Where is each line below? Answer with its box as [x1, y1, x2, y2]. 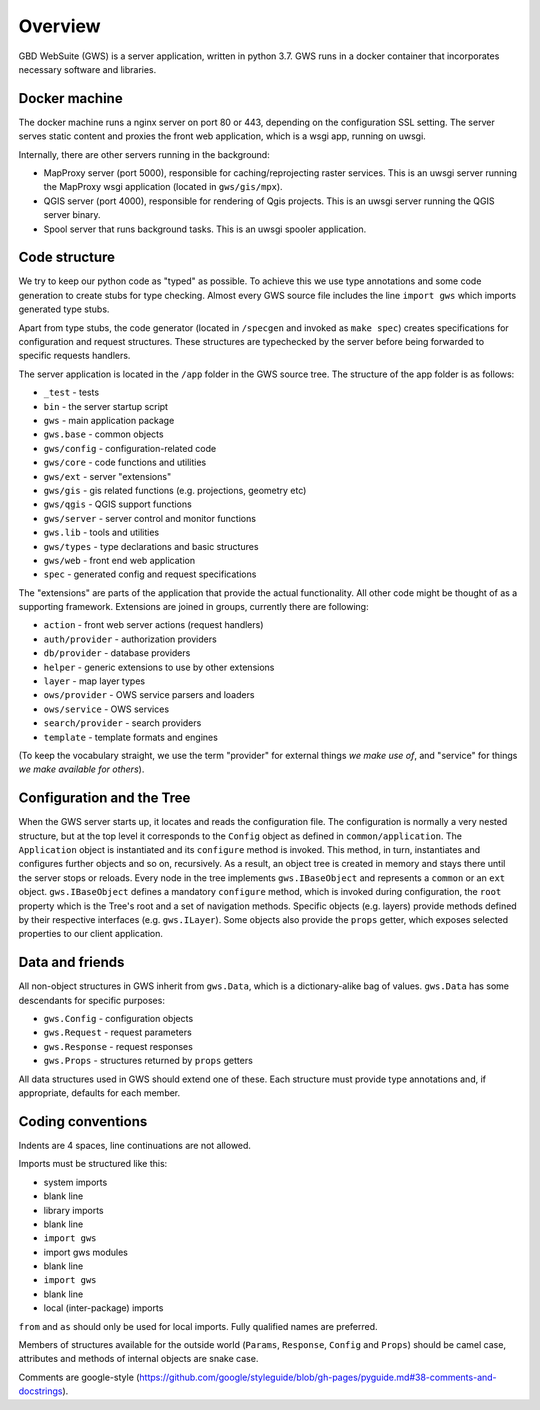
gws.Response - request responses [43, 1040, 194, 1052]
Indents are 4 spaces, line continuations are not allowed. [18, 1139, 252, 1151]
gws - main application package [43, 415, 175, 426]
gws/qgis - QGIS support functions [43, 498, 192, 510]
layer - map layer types [43, 675, 145, 687]
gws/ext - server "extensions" [43, 470, 172, 482]
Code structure [18, 249, 115, 266]
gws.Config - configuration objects [43, 1013, 194, 1025]
